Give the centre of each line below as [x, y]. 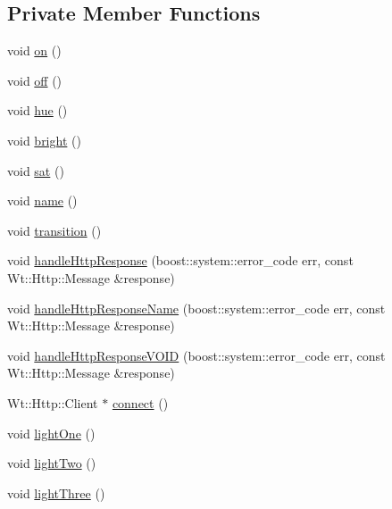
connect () [140, 402]
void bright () [44, 140]
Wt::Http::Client [53, 402]
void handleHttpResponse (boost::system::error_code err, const [180, 260]
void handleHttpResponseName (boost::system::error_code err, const [196, 308]
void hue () [38, 110]
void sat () [36, 170]
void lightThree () [56, 492]
